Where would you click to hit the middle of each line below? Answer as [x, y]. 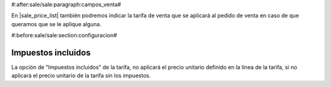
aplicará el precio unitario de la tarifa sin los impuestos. [81, 75]
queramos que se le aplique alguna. [56, 24]
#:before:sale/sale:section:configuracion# [64, 35]
